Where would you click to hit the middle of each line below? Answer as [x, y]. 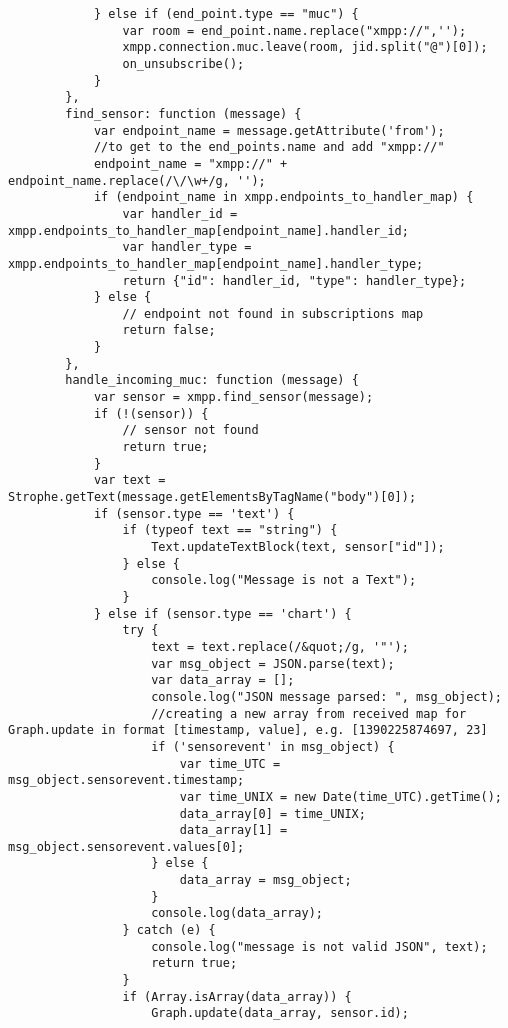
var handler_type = [187, 247]
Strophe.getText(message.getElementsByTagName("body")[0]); [212, 497]
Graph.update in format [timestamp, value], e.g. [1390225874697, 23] [248, 730]
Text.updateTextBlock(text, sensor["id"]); [298, 547]
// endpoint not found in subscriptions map [273, 313]
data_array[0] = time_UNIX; [272, 813]
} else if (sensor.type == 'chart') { [222, 613]
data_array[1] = [233, 830]
